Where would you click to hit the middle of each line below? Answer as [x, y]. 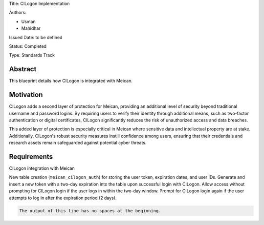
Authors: [18, 13]
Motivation [26, 95]
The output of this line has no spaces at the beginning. [90, 211]
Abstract [23, 69]
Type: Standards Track [32, 55]
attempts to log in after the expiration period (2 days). [63, 198]
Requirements [31, 156]
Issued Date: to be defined [36, 37]
